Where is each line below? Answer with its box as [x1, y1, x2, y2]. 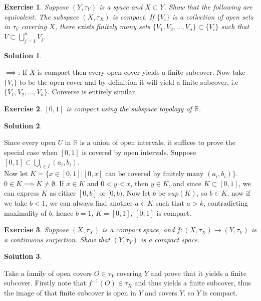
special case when [4, 146, 58, 157]
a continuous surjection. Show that [4, 234, 110, 244]
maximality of [4, 207, 47, 218]
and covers [145, 287, 177, 298]
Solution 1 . [4, 50, 42, 60]
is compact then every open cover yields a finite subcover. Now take [37, 67, 245, 77]
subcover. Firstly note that [4, 277, 86, 288]
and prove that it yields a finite [150, 267, 246, 278]
